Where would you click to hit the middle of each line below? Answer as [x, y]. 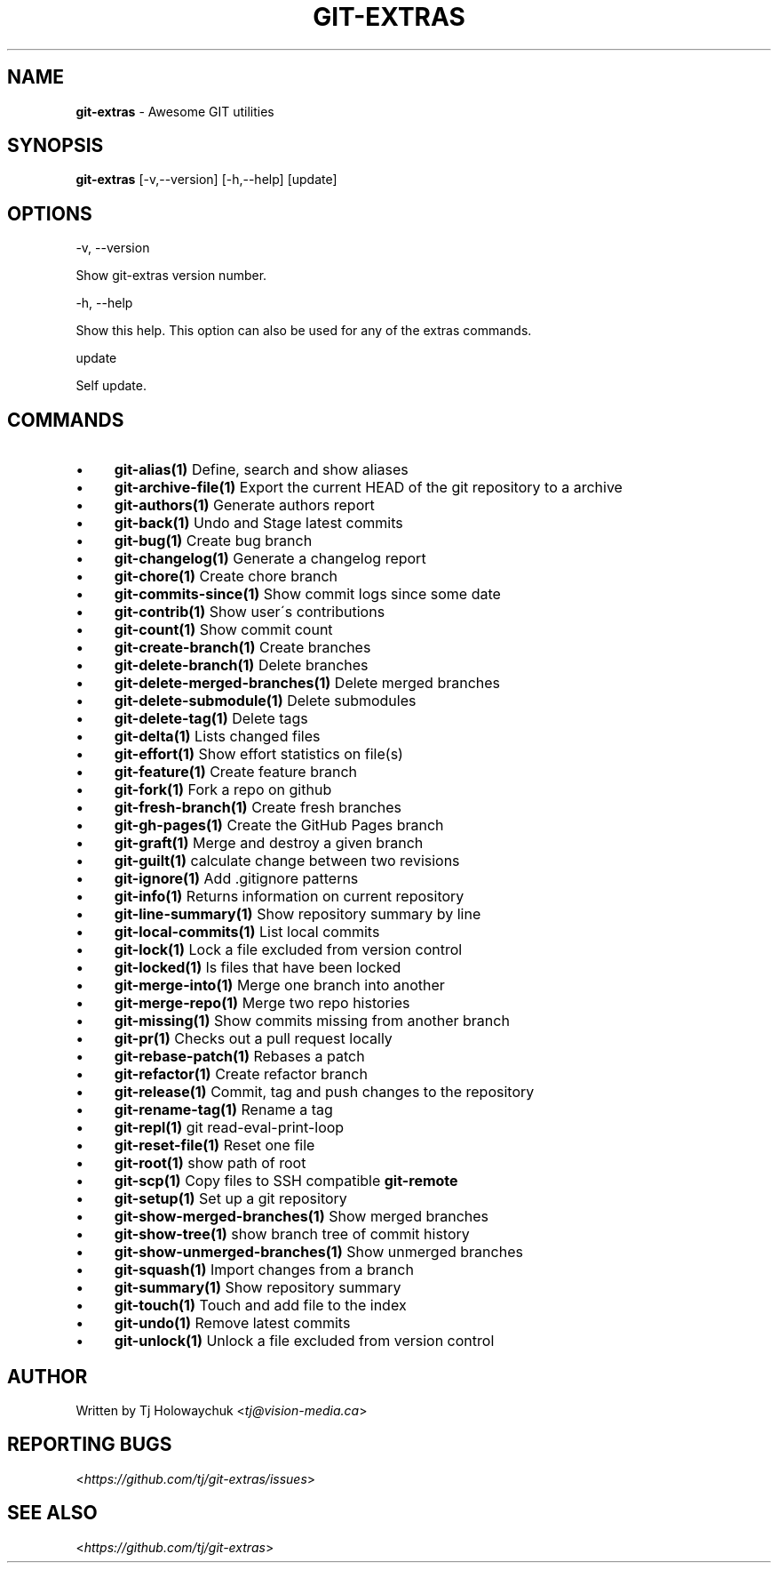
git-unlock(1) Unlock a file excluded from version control [304, 1341]
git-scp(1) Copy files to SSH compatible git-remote [286, 1181]
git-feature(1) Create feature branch [236, 772]
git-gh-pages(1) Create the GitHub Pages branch [279, 825]
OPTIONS [50, 213]
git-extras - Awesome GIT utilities [175, 111]
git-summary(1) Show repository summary [258, 1288]
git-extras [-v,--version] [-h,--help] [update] [206, 180]
